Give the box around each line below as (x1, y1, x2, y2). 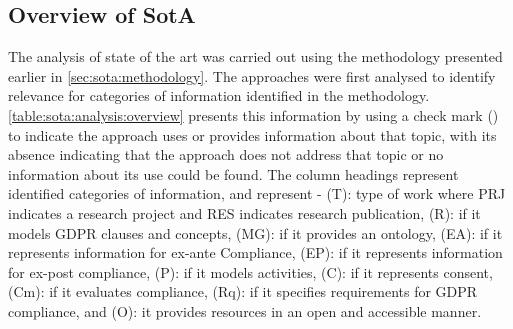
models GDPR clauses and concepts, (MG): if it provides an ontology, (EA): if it (8, 222, 503, 243)
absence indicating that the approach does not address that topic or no (8, 144, 444, 165)
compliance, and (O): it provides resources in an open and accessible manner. (8, 300, 482, 321)
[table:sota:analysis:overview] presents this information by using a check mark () (8, 104, 499, 125)
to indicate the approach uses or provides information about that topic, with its (8, 124, 497, 145)
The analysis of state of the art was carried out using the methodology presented (8, 46, 503, 67)
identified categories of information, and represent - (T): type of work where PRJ (8, 183, 506, 204)
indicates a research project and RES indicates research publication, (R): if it (8, 202, 481, 223)
